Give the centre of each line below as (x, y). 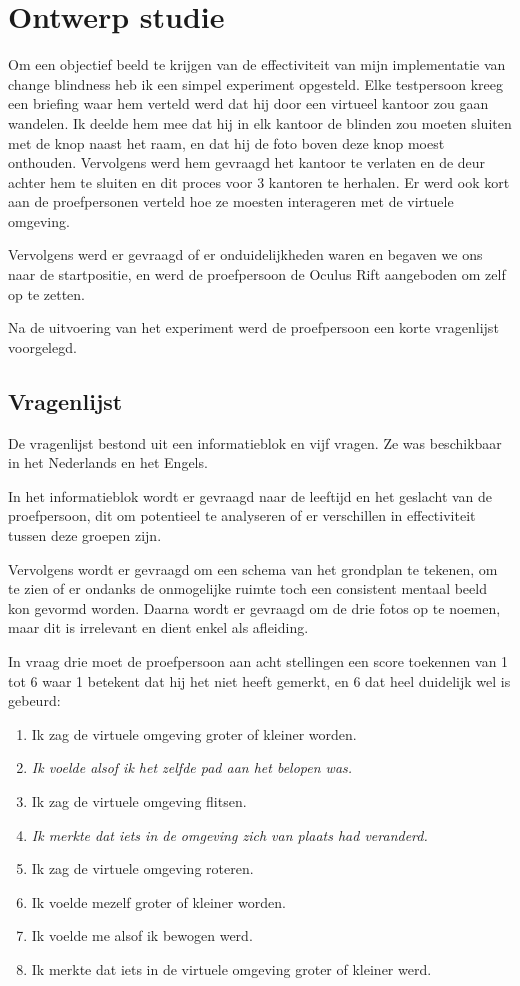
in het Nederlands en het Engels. (108, 462)
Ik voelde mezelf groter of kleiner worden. (158, 901)
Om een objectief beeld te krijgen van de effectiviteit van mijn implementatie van (257, 64)
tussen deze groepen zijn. (85, 535)
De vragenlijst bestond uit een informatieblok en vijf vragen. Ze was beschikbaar (255, 442)
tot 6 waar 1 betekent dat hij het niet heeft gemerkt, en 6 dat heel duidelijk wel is (259, 680)
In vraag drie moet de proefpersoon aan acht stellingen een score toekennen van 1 (258, 660)
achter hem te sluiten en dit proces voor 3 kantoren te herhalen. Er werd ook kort (259, 181)
